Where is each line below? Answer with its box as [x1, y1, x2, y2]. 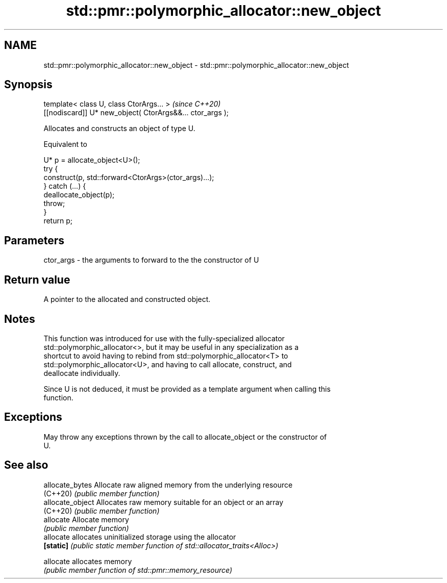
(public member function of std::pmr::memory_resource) [43, 565, 233, 574]
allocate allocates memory [43, 556, 132, 566]
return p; [43, 216, 72, 225]
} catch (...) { [43, 182, 86, 191]
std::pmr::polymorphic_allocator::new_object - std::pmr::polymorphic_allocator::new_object [43, 60, 349, 69]
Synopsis [4, 78, 53, 91]
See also [4, 459, 48, 472]
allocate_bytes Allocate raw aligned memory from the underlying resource [43, 480, 293, 489]
